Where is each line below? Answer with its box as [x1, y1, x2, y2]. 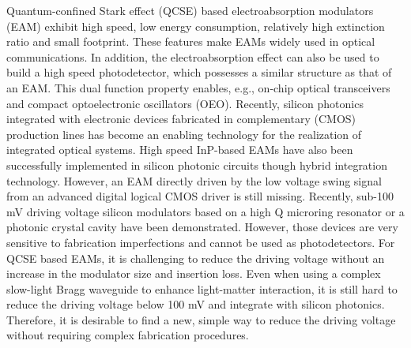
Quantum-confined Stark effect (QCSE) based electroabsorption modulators [6, 2, 374, 18]
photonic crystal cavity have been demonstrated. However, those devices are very [6, 219, 398, 235]
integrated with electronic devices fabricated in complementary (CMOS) [6, 110, 356, 127]
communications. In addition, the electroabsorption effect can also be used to [6, 48, 379, 65]
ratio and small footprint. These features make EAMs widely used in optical [6, 33, 375, 50]
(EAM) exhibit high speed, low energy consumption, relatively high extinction [6, 17, 385, 34]
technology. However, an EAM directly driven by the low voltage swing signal [6, 172, 382, 189]
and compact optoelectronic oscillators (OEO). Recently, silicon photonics [6, 95, 364, 111]
